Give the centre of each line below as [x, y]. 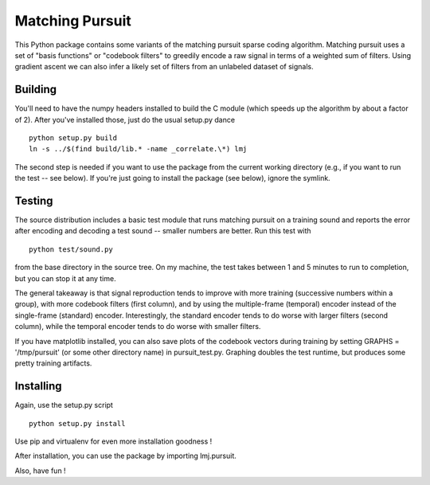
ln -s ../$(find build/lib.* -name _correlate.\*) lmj [138, 149]
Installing [39, 386]
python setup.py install [77, 423]
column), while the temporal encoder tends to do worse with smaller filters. [138, 327]
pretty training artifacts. [53, 363]
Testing [34, 201]
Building [36, 90]
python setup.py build [73, 138]
